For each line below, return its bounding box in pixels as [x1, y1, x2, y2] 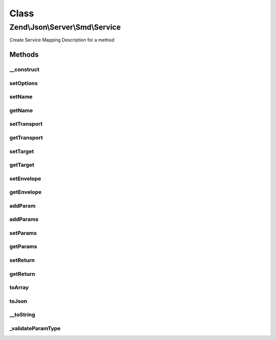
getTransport [9, 134, 43, 141]
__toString [9, 311, 35, 318]
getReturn [9, 270, 35, 278]
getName [9, 107, 33, 114]
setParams [9, 229, 37, 237]
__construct [9, 66, 40, 73]
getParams [9, 243, 38, 250]
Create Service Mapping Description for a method [9, 37, 114, 43]
